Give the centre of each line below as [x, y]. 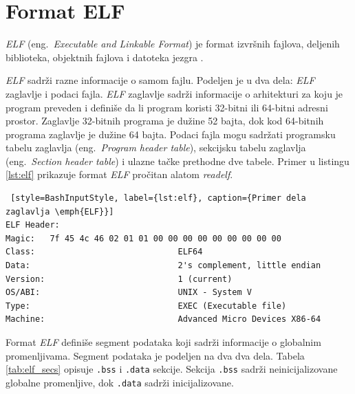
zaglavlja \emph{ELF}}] [60, 211]
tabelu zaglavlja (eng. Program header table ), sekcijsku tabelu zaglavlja [156, 147]
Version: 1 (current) [119, 279]
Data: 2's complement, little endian [163, 266]
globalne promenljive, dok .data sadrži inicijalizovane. [120, 382]
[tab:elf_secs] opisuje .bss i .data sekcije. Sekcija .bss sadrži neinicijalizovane [172, 369]
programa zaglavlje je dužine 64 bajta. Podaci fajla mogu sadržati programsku [171, 134]
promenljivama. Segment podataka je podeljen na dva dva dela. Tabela [155, 355]
